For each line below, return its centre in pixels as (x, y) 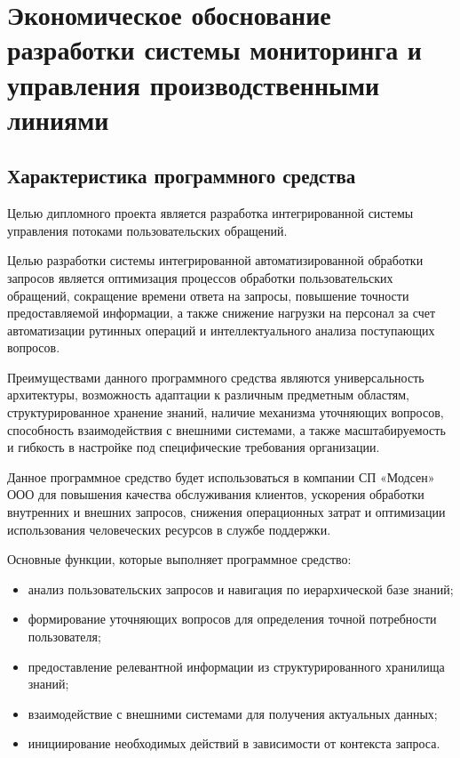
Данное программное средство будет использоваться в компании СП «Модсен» (221, 476)
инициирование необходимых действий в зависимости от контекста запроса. (234, 743)
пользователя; (64, 637)
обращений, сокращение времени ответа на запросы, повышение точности (208, 295)
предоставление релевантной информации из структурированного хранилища (236, 666)
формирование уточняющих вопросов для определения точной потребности (232, 619)
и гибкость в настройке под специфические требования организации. (194, 447)
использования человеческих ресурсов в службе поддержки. (169, 529)
